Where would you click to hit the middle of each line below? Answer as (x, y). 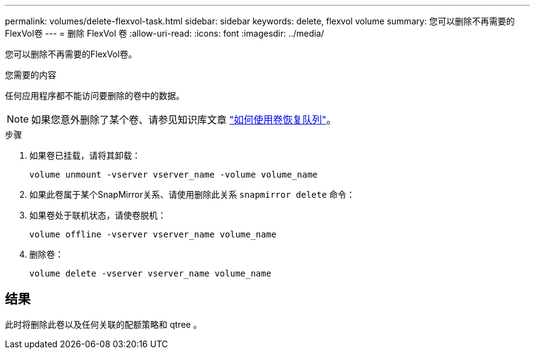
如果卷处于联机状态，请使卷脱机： (98, 215)
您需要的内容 (31, 75)
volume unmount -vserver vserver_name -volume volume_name (174, 175)
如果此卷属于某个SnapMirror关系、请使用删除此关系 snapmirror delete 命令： (192, 194)
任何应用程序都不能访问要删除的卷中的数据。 (95, 96)
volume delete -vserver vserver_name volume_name (151, 273)
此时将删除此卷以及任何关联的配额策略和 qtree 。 (104, 324)
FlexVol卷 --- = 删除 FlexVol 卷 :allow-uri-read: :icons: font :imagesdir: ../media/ (165, 33)
